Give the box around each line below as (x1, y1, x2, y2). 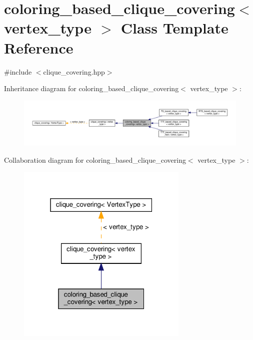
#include (4, 66, 32, 77)
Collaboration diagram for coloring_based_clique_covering (4, 154, 186, 165)
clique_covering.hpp (43, 66, 105, 77)
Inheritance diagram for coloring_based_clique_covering (4, 83, 179, 94)
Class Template (120, 18, 228, 38)
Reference (4, 37, 73, 58)
